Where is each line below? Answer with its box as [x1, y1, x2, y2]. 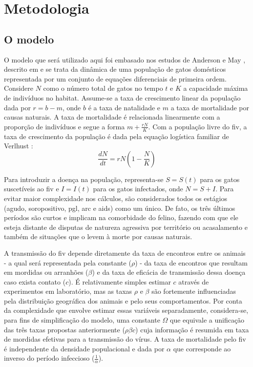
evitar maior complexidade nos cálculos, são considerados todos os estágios [4, 193, 227, 203]
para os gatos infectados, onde [93, 183, 183, 194]
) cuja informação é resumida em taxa [135, 324, 249, 334]
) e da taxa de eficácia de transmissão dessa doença [92, 267, 246, 277]
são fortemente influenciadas [151, 286, 236, 296]
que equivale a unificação [170, 315, 245, 325]
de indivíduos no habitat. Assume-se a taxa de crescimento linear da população [4, 92, 241, 102]
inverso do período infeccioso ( [4, 353, 95, 363]
